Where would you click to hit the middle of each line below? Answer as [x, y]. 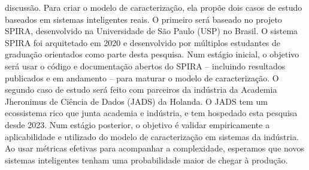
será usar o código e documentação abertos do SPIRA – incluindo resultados [145, 66]
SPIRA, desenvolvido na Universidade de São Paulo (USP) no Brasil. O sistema [152, 31]
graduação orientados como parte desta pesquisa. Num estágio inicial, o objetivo [152, 54]
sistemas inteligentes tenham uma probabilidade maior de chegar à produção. [146, 160]
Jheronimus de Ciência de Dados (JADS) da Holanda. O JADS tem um [136, 101]
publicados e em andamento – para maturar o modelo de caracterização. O [142, 78]
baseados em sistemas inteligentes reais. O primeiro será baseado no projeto [143, 19]
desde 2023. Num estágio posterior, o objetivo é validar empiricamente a [137, 124]
